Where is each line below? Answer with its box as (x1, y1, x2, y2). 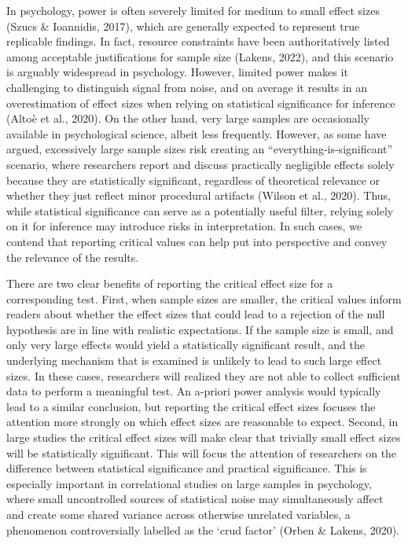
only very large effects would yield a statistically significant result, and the (6, 336, 365, 353)
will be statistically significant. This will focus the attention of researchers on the (6, 444, 397, 461)
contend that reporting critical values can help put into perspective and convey (6, 233, 388, 249)
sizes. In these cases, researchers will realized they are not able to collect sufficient (6, 367, 401, 384)
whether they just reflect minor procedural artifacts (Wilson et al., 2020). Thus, (6, 187, 391, 204)
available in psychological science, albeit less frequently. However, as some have (6, 125, 387, 142)
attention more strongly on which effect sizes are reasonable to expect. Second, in (6, 414, 399, 430)
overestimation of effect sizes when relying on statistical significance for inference (6, 94, 395, 111)
